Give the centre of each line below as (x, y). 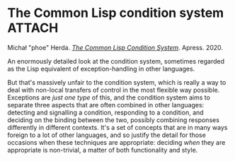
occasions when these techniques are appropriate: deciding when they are (116, 142)
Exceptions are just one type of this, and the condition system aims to (109, 97)
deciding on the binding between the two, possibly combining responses (113, 120)
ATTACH (33, 28)
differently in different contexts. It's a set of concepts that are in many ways (117, 127)
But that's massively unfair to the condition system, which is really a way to (117, 82)
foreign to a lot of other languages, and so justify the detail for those (107, 135)
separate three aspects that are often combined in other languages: (106, 105)
